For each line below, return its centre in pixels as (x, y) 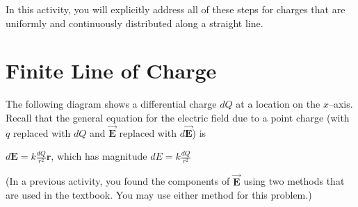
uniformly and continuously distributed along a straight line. (135, 23)
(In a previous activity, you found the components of (118, 181)
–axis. (341, 104)
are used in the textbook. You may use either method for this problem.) (159, 195)
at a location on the (278, 104)
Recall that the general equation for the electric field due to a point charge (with (178, 117)
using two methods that (294, 181)
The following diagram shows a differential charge (111, 104)
